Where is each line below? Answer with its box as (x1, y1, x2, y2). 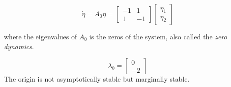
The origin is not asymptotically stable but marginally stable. (4, 74, 190, 84)
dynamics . (4, 41, 34, 51)
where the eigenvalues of (4, 31, 77, 41)
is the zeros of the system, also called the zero (89, 31, 227, 41)
